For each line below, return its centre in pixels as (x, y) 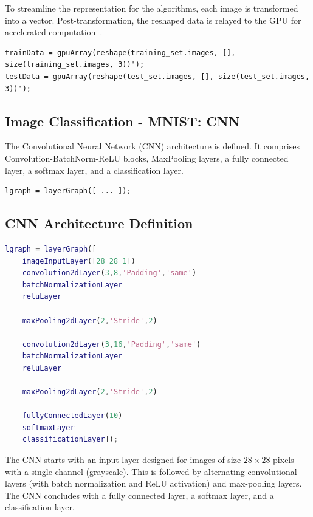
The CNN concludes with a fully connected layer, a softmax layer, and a (139, 495)
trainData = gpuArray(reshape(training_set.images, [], (120, 53)
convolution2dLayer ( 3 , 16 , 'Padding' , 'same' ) (112, 344)
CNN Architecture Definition (99, 223)
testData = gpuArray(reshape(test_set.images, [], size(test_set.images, (157, 76)
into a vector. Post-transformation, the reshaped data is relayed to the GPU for (153, 20)
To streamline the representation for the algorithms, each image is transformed (152, 8)
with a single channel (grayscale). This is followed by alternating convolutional (151, 471)
